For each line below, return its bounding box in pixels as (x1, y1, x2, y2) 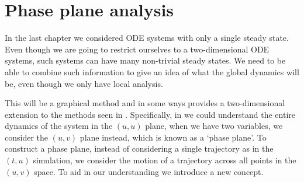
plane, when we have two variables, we (145, 120, 283, 132)
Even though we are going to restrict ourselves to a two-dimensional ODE (5, 43, 270, 55)
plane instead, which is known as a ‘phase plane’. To (80, 131, 267, 143)
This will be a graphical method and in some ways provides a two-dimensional (5, 97, 285, 109)
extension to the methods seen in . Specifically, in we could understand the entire (5, 108, 295, 120)
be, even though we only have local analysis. (5, 77, 163, 89)
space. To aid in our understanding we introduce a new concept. (34, 165, 264, 177)
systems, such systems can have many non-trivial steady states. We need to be (5, 54, 286, 66)
